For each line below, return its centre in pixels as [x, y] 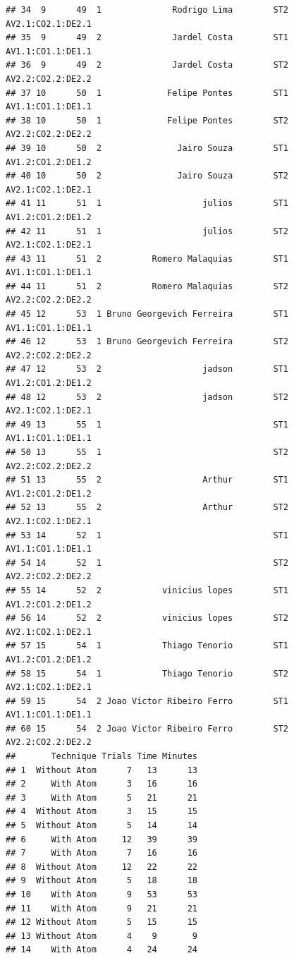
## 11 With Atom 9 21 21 [102, 908]
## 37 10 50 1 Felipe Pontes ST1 [147, 93]
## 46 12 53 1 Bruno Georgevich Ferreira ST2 [147, 342]
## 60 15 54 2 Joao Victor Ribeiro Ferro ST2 [147, 728]
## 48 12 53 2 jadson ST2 [147, 397]
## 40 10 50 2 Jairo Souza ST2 [147, 176]
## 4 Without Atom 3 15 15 [102, 812]
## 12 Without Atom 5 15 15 [102, 922]
